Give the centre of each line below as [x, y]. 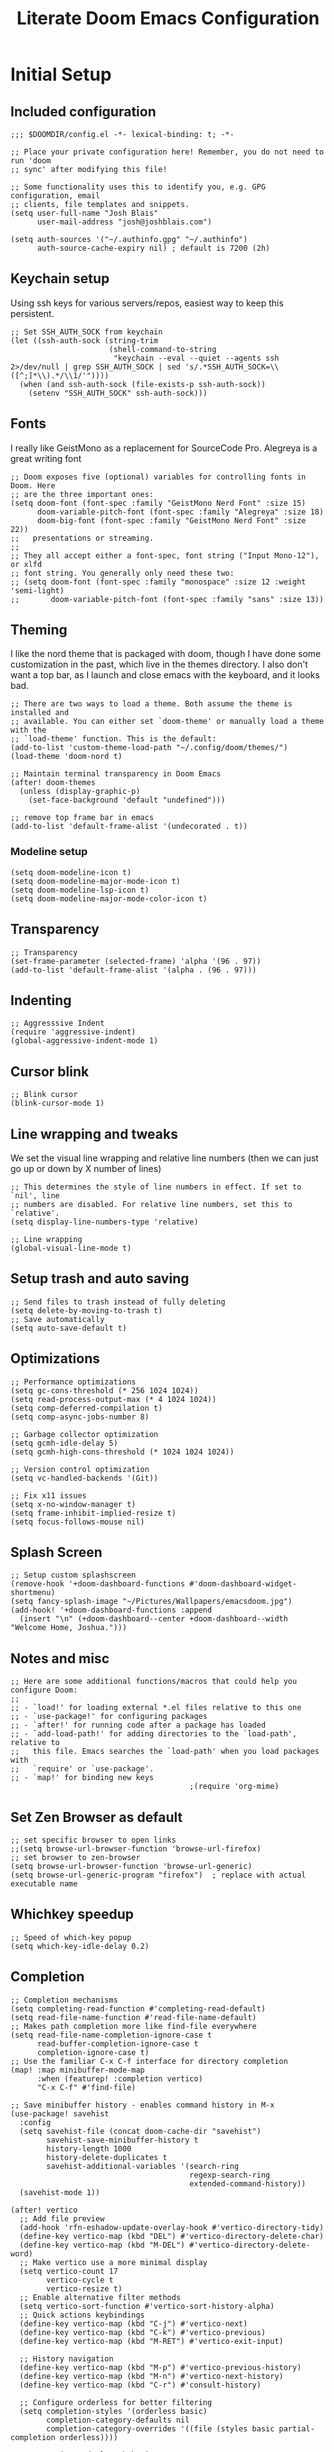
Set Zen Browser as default [96, 1817]
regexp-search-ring [230, 2175]
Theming [39, 630]
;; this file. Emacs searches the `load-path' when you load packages [165, 1752]
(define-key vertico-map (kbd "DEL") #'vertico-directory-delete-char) [172, 2236]
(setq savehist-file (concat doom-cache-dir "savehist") [140, 2131]
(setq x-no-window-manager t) [73, 1504]
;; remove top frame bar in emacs [82, 818]
